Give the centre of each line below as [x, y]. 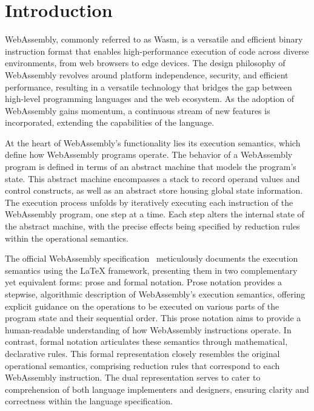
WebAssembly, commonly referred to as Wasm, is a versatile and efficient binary [154, 39]
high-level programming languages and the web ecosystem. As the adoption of [150, 99]
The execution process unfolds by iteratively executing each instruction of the [149, 202]
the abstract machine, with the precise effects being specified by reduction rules [152, 226]
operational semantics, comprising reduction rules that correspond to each [142, 365]
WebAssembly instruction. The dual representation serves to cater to [133, 377]
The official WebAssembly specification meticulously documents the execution [152, 258]
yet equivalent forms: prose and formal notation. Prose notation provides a [143, 282]
